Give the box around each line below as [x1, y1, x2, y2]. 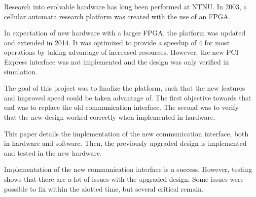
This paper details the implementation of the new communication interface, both [4, 128, 249, 138]
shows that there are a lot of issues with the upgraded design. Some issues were [4, 173, 244, 184]
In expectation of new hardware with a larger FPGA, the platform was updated [4, 28, 246, 38]
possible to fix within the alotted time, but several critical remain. [4, 183, 204, 194]
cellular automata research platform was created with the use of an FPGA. [4, 11, 231, 21]
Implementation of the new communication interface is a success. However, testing [4, 164, 253, 174]
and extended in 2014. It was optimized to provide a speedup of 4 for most [4, 37, 230, 47]
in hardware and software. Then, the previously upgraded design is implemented [4, 138, 247, 148]
